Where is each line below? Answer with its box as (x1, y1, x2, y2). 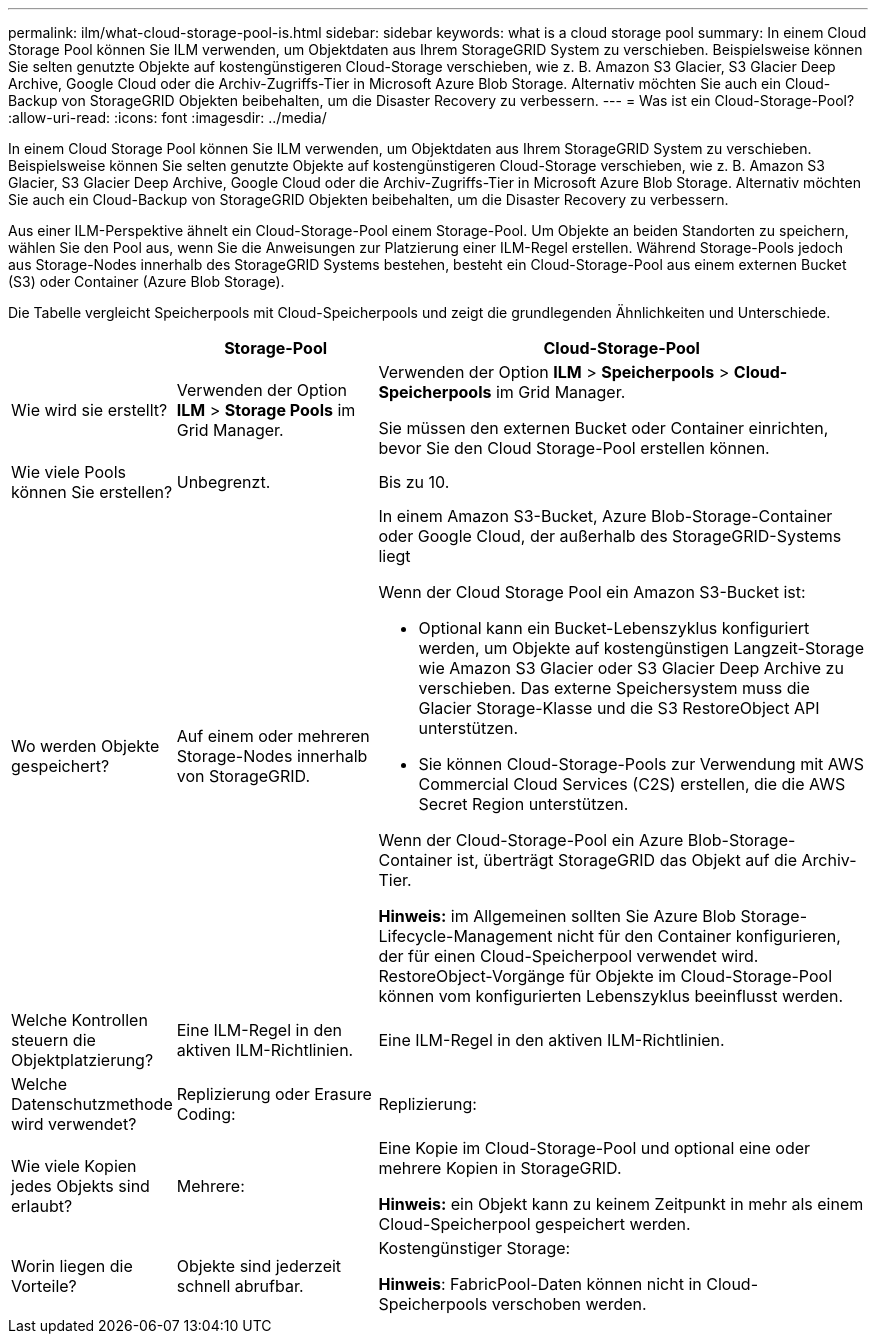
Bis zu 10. (378, 472, 450, 492)
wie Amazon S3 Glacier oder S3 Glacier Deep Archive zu (418, 658, 844, 678)
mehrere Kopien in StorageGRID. (378, 1158, 622, 1178)
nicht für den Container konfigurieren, (556, 926, 841, 946)
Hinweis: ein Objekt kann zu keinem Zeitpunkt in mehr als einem (378, 1194, 864, 1214)
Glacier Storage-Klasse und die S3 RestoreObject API (418, 698, 820, 718)
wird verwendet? (11, 1114, 137, 1134)
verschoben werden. (491, 1294, 647, 1314)
